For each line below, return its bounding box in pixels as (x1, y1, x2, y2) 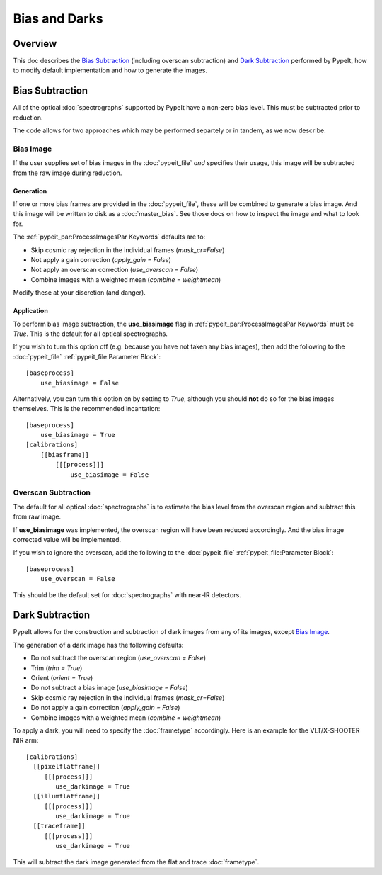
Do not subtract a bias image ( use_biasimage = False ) (30, 684, 189, 692)
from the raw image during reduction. (13, 169, 122, 177)
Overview (13, 38, 57, 50)
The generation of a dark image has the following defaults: (13, 640, 184, 649)
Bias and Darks (13, 11, 103, 26)
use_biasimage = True (40, 431, 116, 439)
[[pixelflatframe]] (33, 762, 100, 771)
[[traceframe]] (33, 822, 86, 830)
